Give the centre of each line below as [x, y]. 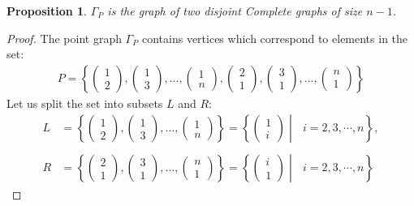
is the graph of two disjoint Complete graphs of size [235, 11]
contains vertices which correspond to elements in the [275, 38]
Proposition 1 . [47, 11]
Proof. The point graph [64, 38]
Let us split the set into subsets [85, 103]
